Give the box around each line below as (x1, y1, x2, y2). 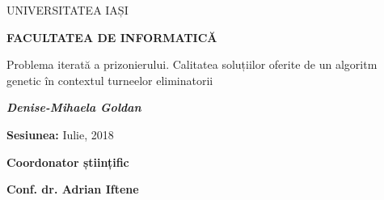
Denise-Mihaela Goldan (6, 99, 141, 116)
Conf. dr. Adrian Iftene (6, 181, 139, 198)
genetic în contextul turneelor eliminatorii (6, 71, 213, 88)
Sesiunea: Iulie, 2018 (6, 126, 114, 143)
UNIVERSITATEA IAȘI (6, 2, 129, 18)
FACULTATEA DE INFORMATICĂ (6, 28, 217, 45)
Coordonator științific (6, 153, 129, 170)
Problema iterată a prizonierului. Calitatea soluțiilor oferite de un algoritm (6, 56, 378, 73)
